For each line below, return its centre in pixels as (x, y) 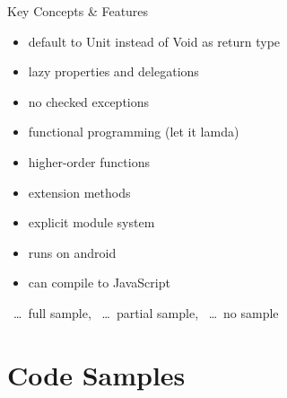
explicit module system (91, 222)
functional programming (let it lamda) (134, 132)
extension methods (79, 192)
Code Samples (96, 374)
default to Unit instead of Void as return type (154, 41)
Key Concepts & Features (78, 11)
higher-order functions (89, 161)
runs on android (72, 252)
